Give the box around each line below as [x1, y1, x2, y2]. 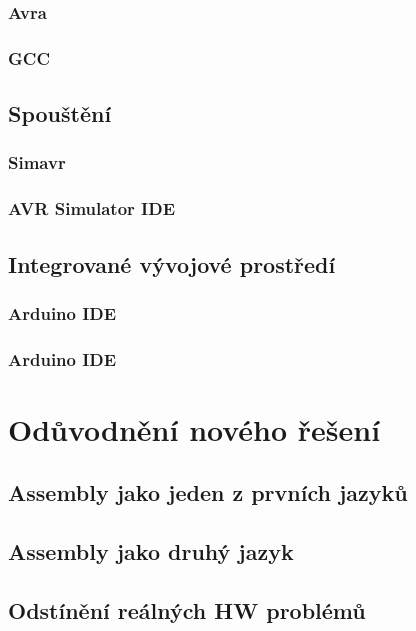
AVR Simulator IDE [8, 196, 176, 221]
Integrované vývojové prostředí [8, 248, 336, 279]
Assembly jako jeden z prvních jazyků [8, 477, 408, 508]
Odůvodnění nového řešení [8, 408, 381, 449]
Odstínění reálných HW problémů [8, 594, 366, 625]
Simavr [8, 150, 66, 175]
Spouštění [8, 98, 112, 129]
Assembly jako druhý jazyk [8, 536, 294, 567]
